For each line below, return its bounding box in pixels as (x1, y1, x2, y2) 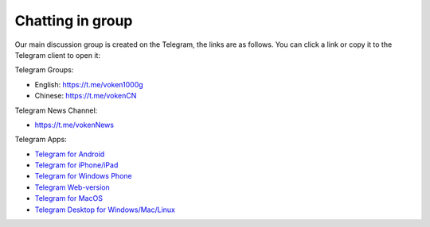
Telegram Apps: (14, 135, 67, 144)
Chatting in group (14, 12, 133, 29)
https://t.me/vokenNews (34, 120, 115, 129)
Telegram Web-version (34, 183, 111, 192)
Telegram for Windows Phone (34, 171, 132, 181)
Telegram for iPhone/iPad (34, 160, 119, 170)
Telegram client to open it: (14, 50, 101, 60)
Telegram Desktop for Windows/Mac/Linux (34, 205, 175, 214)
